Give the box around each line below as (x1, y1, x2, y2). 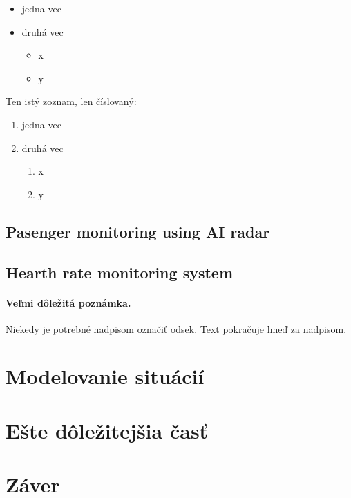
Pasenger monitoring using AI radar (6, 220, 270, 242)
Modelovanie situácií (6, 362, 205, 390)
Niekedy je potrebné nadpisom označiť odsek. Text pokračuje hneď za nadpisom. (6, 321, 347, 336)
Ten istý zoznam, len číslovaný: (6, 94, 137, 108)
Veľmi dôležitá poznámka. (6, 295, 131, 309)
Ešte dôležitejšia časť (6, 416, 209, 444)
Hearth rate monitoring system (6, 261, 234, 282)
